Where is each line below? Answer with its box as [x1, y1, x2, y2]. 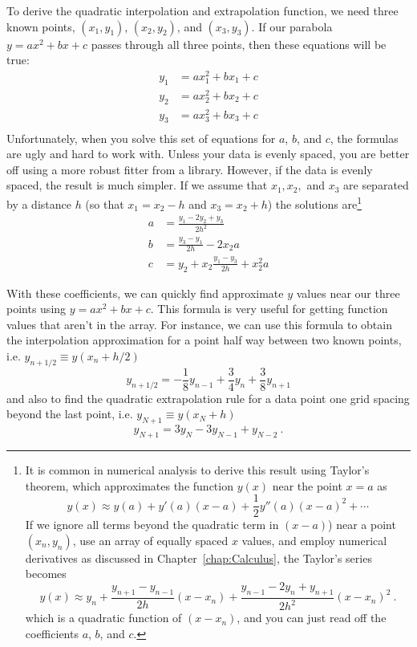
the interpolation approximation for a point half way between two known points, [6, 332, 402, 348]
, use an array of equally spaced [72, 531, 229, 548]
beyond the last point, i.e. [6, 405, 133, 422]
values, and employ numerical [241, 531, 387, 548]
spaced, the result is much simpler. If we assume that [6, 177, 268, 193]
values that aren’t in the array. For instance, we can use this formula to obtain [6, 315, 392, 332]
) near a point [328, 516, 396, 533]
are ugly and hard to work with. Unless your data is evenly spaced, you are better [6, 145, 410, 162]
